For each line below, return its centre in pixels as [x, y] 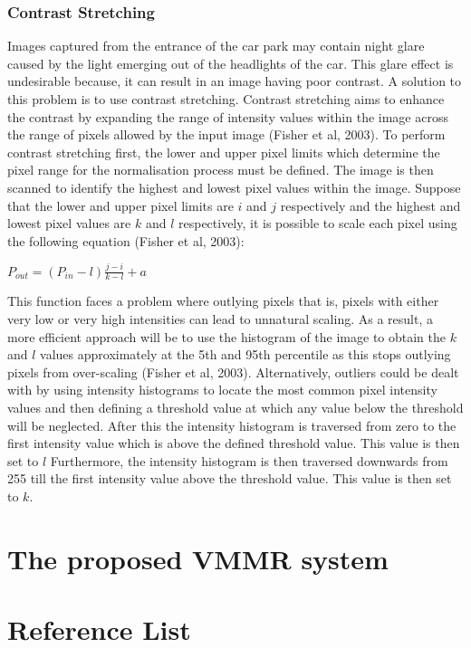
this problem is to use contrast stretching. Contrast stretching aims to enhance [226, 99]
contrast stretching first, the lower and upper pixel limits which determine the [224, 152]
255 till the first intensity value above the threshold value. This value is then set [230, 478]
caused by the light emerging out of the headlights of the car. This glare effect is [231, 63]
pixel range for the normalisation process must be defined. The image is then [221, 170]
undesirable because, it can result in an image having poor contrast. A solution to [235, 81]
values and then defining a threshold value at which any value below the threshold [235, 408]
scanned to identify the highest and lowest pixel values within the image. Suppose [234, 187]
